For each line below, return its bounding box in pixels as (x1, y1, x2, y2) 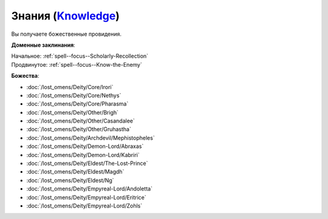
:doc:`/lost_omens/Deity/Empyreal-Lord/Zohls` (26, 202, 143, 209)
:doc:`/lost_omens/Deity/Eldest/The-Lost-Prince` (26, 160, 148, 167)
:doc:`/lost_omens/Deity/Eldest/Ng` (26, 177, 115, 184)
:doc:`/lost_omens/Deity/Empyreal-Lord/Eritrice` (26, 194, 146, 201)
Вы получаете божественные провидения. (11, 30, 121, 38)
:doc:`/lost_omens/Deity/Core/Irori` (26, 83, 114, 90)
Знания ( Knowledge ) (11, 9, 120, 22)
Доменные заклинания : (11, 41, 75, 49)
